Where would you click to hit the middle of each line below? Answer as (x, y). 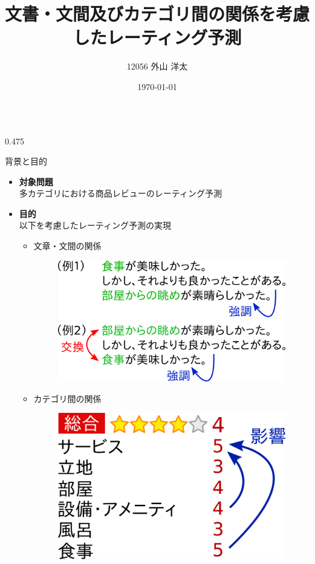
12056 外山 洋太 (157, 66)
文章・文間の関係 (67, 246)
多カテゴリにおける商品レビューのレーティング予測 (120, 193)
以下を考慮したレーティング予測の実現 (95, 225)
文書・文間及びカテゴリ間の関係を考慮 (157, 14)
